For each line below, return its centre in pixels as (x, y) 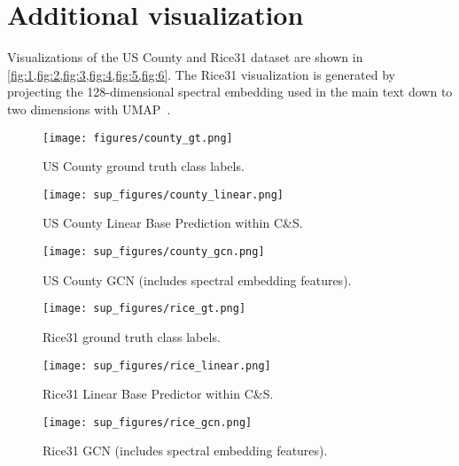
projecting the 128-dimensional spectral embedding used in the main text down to (230, 92)
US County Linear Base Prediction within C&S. (173, 223)
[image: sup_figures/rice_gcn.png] (148, 422)
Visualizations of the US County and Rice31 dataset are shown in (185, 57)
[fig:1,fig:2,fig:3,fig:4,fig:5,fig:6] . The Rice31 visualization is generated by (201, 74)
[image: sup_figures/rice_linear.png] (157, 365)
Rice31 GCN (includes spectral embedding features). (185, 450)
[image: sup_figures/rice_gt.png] (144, 309)
